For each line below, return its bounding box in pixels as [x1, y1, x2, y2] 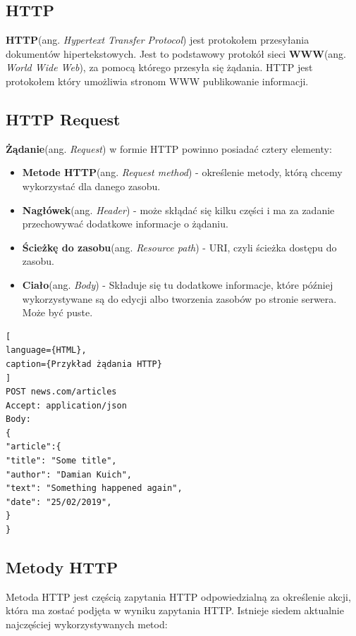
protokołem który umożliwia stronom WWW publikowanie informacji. [6, 73, 309, 88]
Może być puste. [22, 305, 93, 320]
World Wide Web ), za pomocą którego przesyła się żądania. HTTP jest [6, 60, 313, 75]
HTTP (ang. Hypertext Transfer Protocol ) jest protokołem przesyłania [6, 32, 309, 47]
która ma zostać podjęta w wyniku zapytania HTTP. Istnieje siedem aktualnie [6, 603, 344, 618]
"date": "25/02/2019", [6, 497, 112, 507]
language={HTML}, [6, 345, 87, 356]
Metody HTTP [6, 556, 118, 578]
